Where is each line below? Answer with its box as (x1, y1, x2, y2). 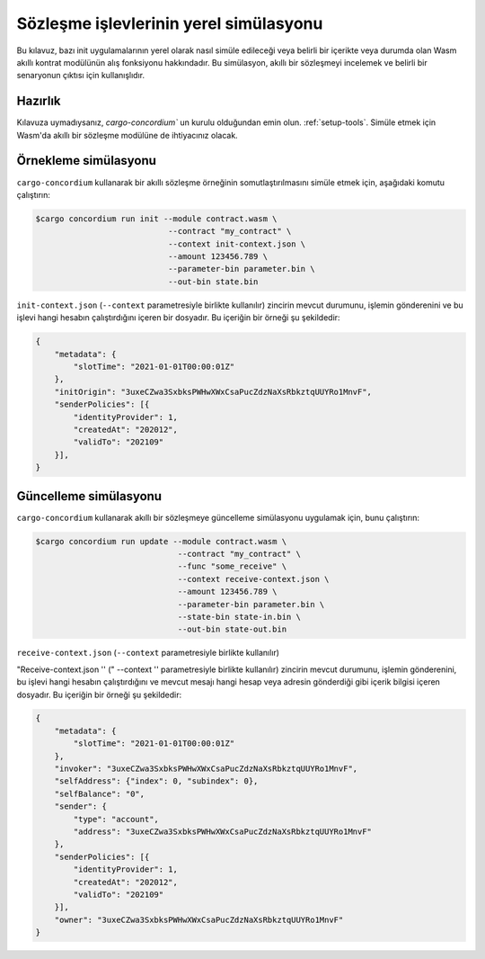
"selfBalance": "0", (54, 788, 145, 799)
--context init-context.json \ (167, 238, 306, 249)
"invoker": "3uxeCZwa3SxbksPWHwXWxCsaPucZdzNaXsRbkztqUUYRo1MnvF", (54, 764, 358, 774)
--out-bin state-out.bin (177, 624, 287, 634)
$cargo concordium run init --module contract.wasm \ (35, 213, 278, 224)
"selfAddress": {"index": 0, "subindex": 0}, (54, 776, 259, 786)
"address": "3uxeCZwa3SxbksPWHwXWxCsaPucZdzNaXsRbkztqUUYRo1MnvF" (73, 827, 373, 837)
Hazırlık (16, 94, 62, 109)
